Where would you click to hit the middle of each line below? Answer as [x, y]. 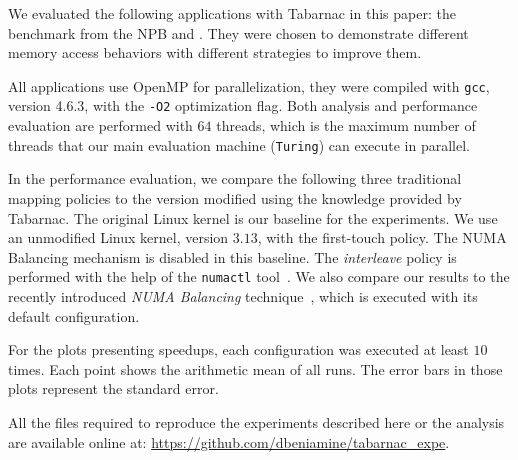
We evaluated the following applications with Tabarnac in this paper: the [232, 13]
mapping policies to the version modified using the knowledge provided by [235, 197]
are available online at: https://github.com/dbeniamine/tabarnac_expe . [229, 441]
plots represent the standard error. [113, 388]
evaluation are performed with [100, 125]
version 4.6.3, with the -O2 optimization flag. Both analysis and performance [243, 105]
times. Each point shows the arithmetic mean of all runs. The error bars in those [255, 368]
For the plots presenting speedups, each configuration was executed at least [238, 349]
